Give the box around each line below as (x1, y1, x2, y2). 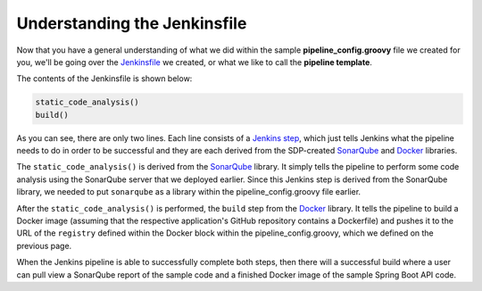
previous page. (16, 240, 72, 251)
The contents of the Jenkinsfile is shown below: (16, 73, 193, 84)
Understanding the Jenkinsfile (16, 13, 247, 33)
